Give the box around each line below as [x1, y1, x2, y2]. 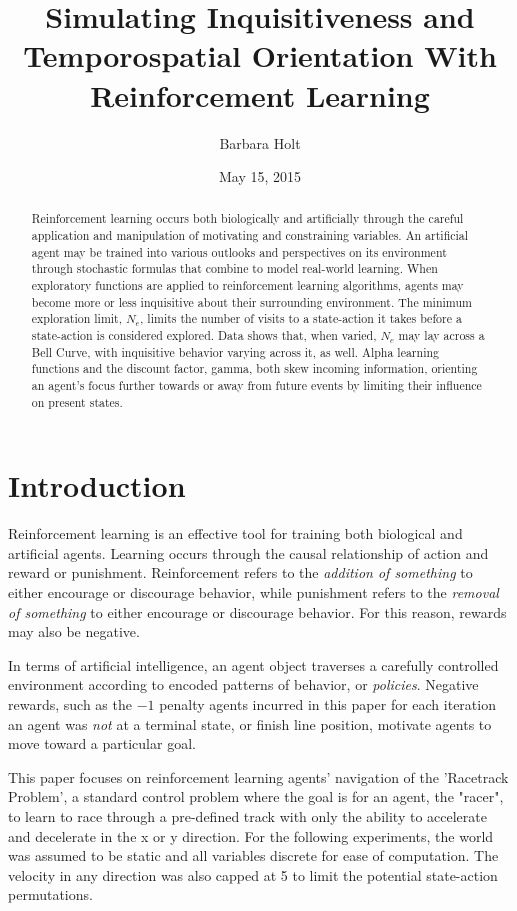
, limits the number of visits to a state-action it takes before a [140, 310, 462, 327]
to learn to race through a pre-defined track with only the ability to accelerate [8, 806, 487, 827]
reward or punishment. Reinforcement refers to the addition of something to [8, 562, 473, 583]
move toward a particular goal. [8, 733, 196, 754]
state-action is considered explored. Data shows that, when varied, [31, 327, 377, 344]
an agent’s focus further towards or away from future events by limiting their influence [31, 377, 482, 394]
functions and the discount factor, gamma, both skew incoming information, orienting [31, 360, 478, 377]
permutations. [8, 884, 93, 905]
